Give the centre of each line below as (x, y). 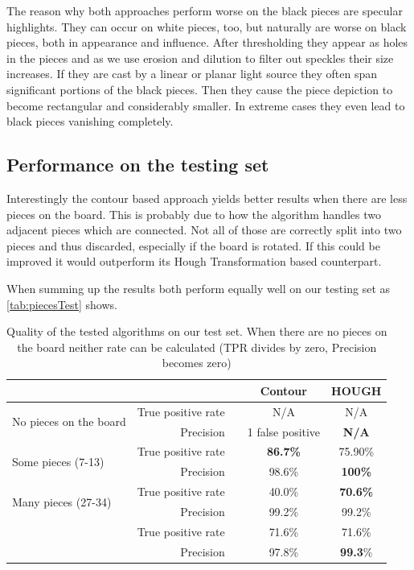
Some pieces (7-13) (58, 461)
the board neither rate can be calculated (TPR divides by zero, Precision (197, 347)
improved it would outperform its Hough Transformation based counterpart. (194, 261)
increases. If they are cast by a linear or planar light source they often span (192, 74)
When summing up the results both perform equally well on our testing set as (199, 288)
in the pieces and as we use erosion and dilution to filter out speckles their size (200, 58)
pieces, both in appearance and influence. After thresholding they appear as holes (207, 42)
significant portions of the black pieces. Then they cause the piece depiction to (200, 89)
